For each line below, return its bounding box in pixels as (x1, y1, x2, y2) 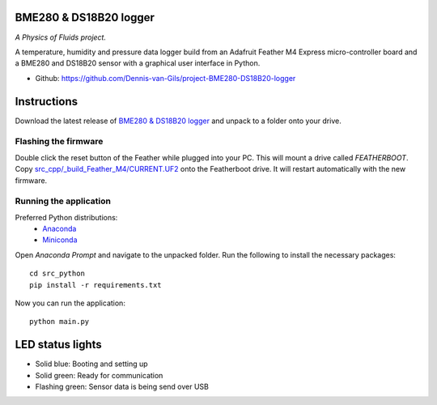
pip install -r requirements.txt (29, 280, 162, 289)
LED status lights (15, 338, 103, 352)
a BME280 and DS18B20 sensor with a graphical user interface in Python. (15, 58, 261, 68)
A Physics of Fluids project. (15, 32, 107, 42)
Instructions (15, 94, 78, 109)
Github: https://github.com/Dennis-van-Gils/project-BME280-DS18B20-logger (35, 73, 296, 83)
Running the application (15, 195, 111, 207)
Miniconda (42, 235, 78, 245)
